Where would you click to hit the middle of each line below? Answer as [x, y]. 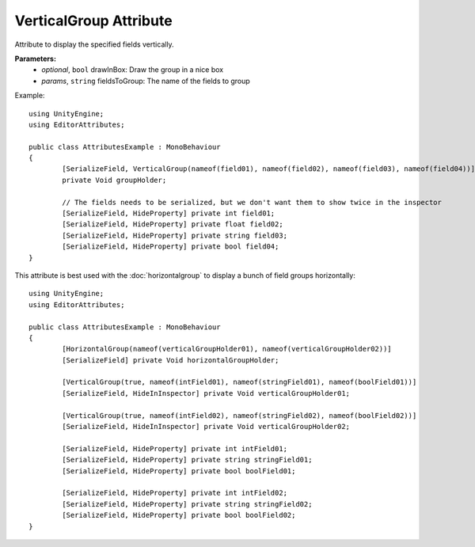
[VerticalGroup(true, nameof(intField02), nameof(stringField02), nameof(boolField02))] [239, 415]
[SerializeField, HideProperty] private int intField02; [175, 493]
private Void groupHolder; [114, 180]
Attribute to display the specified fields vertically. [94, 44]
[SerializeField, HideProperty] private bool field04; [171, 247]
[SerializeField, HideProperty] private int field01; [169, 213]
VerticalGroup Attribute [94, 21]
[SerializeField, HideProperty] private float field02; [173, 224]
